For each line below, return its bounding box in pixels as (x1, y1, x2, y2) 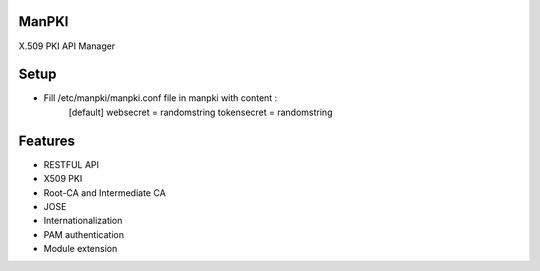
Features (18, 132, 75, 149)
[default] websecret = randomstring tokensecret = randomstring (68, 106, 333, 118)
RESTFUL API (43, 158, 100, 170)
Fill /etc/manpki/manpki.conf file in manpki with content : (43, 92, 278, 104)
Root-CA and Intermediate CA (43, 186, 167, 199)
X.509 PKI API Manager (18, 40, 116, 52)
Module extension (43, 243, 118, 255)
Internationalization (43, 215, 123, 227)
